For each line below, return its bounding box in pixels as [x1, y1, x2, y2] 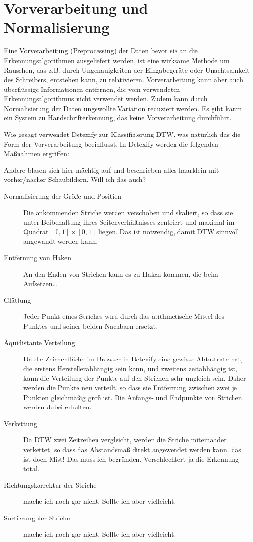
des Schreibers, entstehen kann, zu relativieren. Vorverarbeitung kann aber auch [4, 74, 243, 85]
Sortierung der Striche [4, 512, 70, 522]
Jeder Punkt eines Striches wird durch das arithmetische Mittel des [23, 311, 225, 321]
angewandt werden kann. [23, 236, 98, 246]
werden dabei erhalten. [23, 402, 92, 412]
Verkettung [4, 418, 37, 428]
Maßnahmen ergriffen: [4, 148, 69, 158]
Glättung [4, 294, 31, 305]
